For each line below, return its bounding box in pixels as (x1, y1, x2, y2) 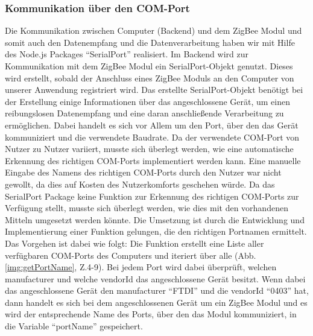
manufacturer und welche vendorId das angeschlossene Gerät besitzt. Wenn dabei (5, 272, 306, 285)
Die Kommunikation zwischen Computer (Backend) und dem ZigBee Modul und (5, 24, 302, 37)
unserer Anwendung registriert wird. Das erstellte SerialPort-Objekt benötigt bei (5, 83, 303, 96)
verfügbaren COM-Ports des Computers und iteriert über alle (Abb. (5, 249, 256, 261)
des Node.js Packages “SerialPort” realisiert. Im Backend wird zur (5, 48, 248, 60)
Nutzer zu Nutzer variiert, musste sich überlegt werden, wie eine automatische (5, 142, 294, 155)
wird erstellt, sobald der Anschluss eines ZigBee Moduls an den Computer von (5, 71, 294, 84)
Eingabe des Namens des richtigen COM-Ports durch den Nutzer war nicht (5, 166, 282, 179)
